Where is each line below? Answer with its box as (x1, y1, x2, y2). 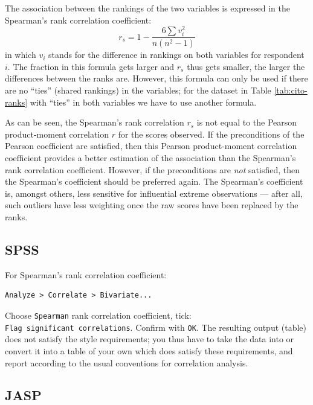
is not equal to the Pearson (196, 116, 297, 129)
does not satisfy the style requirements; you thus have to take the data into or (5, 333, 294, 345)
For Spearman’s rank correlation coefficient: (5, 268, 167, 281)
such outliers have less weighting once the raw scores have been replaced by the (5, 199, 298, 211)
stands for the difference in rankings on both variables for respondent (48, 48, 305, 61)
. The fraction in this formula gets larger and (7, 60, 175, 72)
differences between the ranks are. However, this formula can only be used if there (5, 72, 308, 85)
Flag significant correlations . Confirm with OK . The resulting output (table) (5, 320, 307, 333)
